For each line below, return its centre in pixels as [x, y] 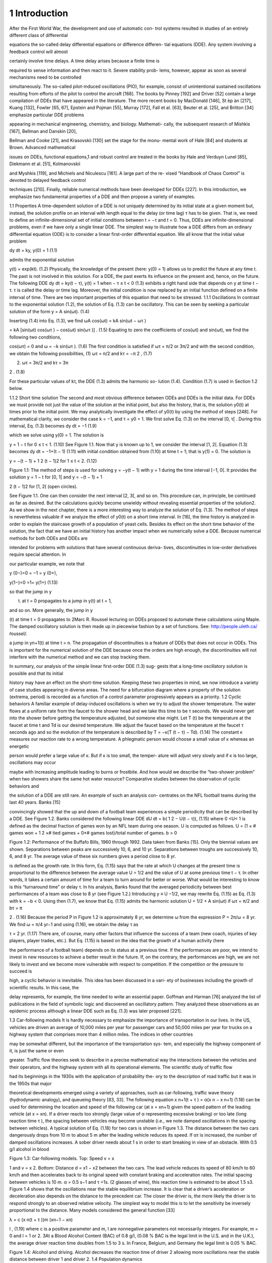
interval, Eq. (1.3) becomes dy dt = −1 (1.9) [53, 426]
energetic [19, 746]
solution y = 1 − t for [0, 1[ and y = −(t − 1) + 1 [56, 477]
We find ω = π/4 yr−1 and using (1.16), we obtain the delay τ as [74, 924]
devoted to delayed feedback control [48, 180]
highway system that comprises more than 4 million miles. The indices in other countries [101, 1034]
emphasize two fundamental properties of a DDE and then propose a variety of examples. [103, 197]
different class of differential [39, 35]
